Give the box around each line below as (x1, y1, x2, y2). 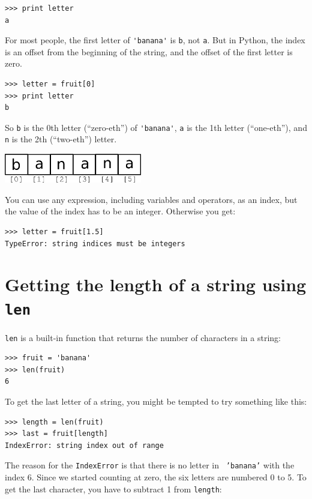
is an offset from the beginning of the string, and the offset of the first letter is (5, 45, 293, 58)
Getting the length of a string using (5, 272, 307, 297)
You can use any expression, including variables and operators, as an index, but (5, 193, 298, 205)
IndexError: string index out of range (5, 441, 164, 450)
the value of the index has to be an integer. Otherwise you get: (5, 205, 236, 217)
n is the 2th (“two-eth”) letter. (5, 133, 117, 145)
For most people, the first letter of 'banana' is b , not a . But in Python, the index (5, 34, 305, 46)
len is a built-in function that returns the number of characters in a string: (5, 331, 281, 343)
